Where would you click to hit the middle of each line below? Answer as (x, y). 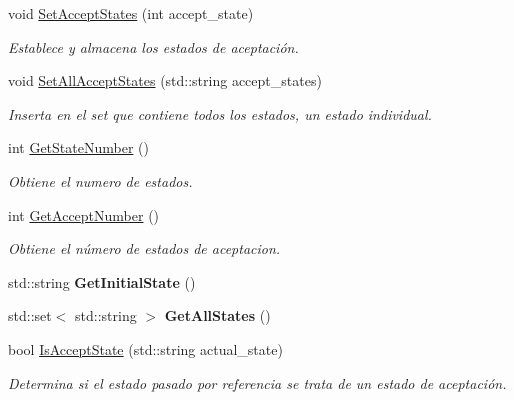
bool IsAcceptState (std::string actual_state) (145, 348)
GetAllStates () (217, 315)
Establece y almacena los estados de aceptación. (153, 46)
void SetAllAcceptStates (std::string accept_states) (165, 80)
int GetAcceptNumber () (84, 214)
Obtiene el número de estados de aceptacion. (144, 248)
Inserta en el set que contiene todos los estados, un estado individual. (220, 113)
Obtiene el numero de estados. (100, 180)
